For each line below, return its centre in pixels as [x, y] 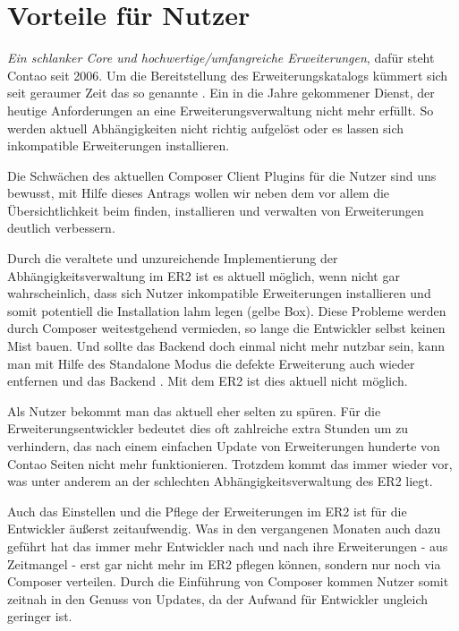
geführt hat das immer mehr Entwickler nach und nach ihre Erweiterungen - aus [228, 546]
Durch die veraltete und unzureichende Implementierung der [173, 258]
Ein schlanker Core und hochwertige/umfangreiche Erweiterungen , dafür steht [221, 58]
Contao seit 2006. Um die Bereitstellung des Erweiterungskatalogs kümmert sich [228, 75]
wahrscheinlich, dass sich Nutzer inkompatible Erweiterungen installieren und [219, 293]
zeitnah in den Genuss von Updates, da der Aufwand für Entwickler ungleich [218, 598]
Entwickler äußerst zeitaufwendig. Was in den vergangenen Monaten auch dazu [224, 529]
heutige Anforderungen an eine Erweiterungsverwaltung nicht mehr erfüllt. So [221, 110]
